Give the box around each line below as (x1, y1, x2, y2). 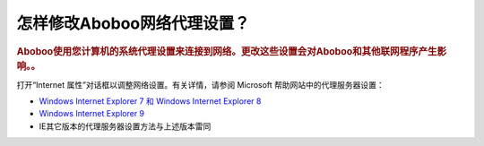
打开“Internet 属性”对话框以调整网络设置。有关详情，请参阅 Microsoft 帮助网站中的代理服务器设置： (16, 79, 385, 90)
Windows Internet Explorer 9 (39, 108, 145, 119)
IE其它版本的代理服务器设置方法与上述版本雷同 (39, 121, 212, 132)
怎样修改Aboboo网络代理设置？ (16, 13, 250, 33)
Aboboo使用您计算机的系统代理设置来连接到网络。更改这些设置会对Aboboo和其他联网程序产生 (16, 45, 438, 57)
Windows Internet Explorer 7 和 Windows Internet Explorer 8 (39, 96, 262, 107)
